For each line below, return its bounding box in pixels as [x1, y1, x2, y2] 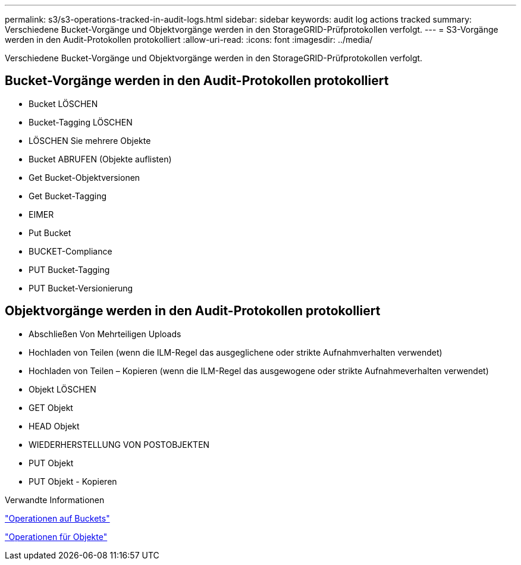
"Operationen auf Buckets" [5, 513, 110, 523]
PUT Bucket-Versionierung [29, 282, 133, 293]
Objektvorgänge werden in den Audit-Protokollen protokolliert [5, 303, 381, 319]
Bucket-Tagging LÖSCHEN [29, 117, 133, 127]
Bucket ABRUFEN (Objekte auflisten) [29, 153, 172, 164]
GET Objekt [29, 402, 73, 413]
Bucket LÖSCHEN [29, 98, 98, 109]
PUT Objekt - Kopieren [29, 476, 117, 486]
